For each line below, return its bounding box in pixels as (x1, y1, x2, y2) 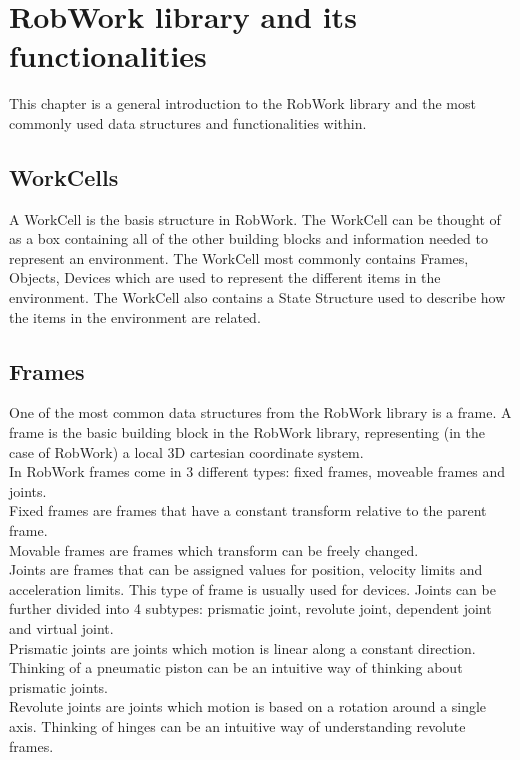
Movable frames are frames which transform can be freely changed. (9, 539, 419, 560)
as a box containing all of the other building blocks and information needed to (9, 228, 489, 249)
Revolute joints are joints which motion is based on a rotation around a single (9, 696, 487, 717)
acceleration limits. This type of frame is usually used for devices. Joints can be (9, 578, 496, 599)
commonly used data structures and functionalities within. (9, 112, 367, 133)
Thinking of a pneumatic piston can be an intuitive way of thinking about (9, 657, 463, 678)
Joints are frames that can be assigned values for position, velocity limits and (9, 559, 483, 580)
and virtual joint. (9, 618, 114, 638)
